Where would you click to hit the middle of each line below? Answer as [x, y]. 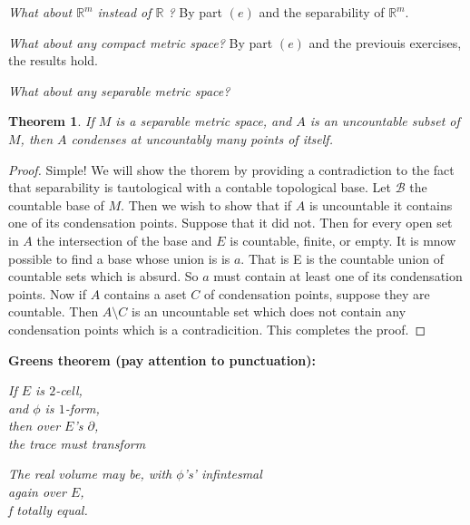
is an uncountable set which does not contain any [269, 311]
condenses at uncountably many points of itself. [202, 138]
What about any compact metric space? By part [141, 42]
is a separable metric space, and [204, 121]
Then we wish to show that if [210, 204]
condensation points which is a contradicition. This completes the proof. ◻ [217, 329]
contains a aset [145, 293]
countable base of [56, 204]
